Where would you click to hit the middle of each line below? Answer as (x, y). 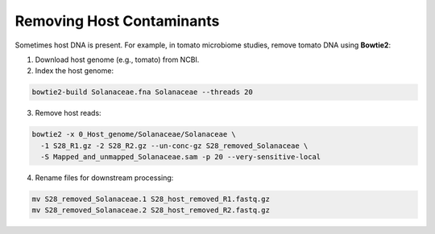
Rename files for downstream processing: (104, 178)
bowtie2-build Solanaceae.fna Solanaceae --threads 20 (142, 92)
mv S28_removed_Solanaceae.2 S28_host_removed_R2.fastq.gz (151, 210)
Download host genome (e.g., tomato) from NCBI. (117, 60)
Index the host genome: (75, 71)
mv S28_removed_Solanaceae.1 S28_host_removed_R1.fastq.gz (151, 199)
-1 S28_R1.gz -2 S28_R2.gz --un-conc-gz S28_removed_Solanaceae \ (174, 146)
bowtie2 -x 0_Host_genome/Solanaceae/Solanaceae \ (134, 134)
